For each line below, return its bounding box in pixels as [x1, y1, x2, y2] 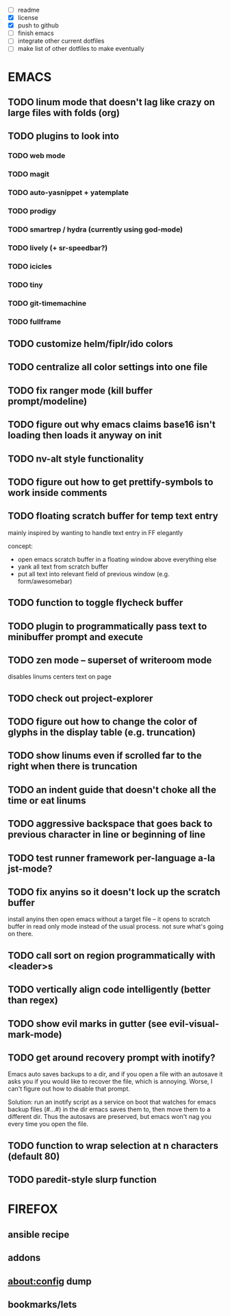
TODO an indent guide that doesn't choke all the [8, 784, 216, 795]
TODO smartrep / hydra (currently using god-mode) [8, 225, 183, 234]
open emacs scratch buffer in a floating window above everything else [17, 555, 217, 563]
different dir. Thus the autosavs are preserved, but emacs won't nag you [8, 1113, 212, 1121]
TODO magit [8, 170, 50, 179]
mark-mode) [8, 1028, 62, 1040]
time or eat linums [8, 795, 86, 806]
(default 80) [8, 1150, 60, 1162]
